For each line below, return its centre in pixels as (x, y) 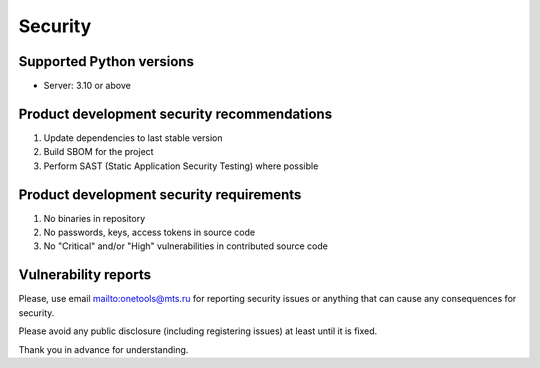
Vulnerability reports (85, 275)
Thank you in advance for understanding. (103, 349)
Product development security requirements (160, 194)
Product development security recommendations (175, 113)
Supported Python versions (106, 61)
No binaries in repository (94, 218)
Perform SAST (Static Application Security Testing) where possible (181, 166)
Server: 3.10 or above (87, 86)
